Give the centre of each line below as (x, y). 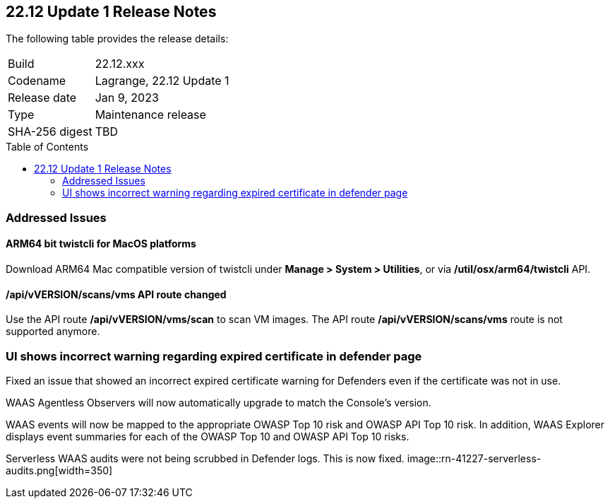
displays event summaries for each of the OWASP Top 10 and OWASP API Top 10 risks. (208, 436)
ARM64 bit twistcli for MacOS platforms (101, 244)
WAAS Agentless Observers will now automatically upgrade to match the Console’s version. (219, 402)
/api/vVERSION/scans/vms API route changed (116, 294)
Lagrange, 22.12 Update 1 (162, 81)
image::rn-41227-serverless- (474, 458)
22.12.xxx (120, 64)
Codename (37, 81)
